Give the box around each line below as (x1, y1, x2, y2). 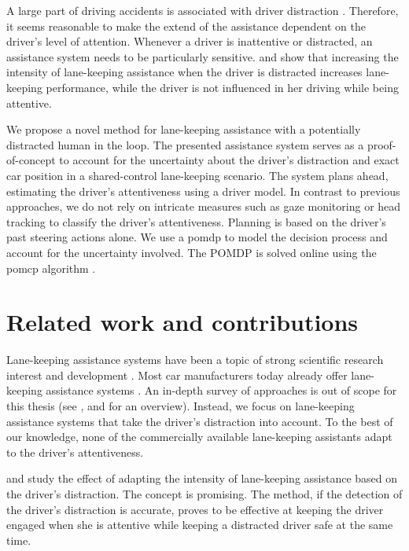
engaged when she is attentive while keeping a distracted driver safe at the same (6, 516, 393, 533)
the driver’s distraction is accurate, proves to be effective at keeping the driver (6, 501, 384, 517)
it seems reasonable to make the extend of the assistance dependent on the (6, 17, 366, 34)
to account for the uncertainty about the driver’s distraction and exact (59, 152, 400, 168)
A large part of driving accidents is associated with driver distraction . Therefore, (6, 2, 399, 18)
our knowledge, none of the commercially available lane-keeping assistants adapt (6, 428, 392, 445)
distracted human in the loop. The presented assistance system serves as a (6, 136, 364, 152)
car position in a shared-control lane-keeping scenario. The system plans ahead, (6, 167, 389, 183)
